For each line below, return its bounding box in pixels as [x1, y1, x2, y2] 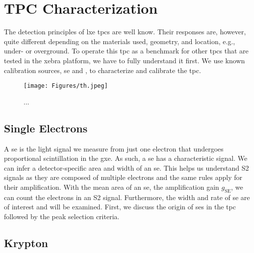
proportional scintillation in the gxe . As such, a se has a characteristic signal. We [4, 153, 248, 163]
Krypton [4, 235, 48, 250]
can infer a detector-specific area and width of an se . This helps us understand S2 [4, 162, 249, 173]
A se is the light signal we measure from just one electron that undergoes [4, 143, 224, 153]
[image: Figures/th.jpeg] [24, 82, 108, 90]
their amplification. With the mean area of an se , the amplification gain [4, 181, 219, 192]
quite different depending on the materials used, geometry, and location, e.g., [4, 36, 235, 46]
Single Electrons [4, 120, 88, 135]
